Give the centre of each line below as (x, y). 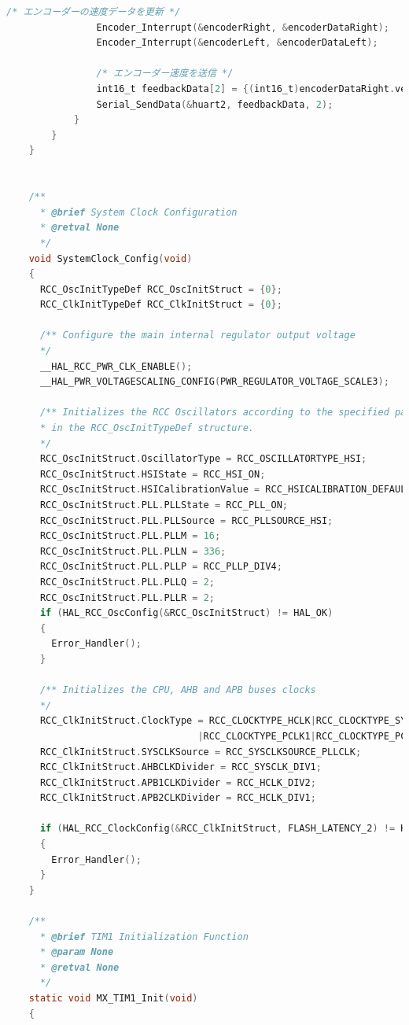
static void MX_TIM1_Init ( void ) (113, 998)
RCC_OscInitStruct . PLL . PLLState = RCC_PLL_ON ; (164, 505)
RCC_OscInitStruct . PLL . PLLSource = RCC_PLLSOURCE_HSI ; (186, 520)
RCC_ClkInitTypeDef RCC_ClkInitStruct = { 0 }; (161, 305)
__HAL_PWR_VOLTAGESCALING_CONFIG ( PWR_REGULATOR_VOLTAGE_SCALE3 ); (214, 382)
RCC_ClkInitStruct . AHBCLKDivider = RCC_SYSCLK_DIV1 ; (181, 767)
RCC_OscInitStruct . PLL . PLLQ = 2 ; (127, 582)
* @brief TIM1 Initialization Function (144, 937)
